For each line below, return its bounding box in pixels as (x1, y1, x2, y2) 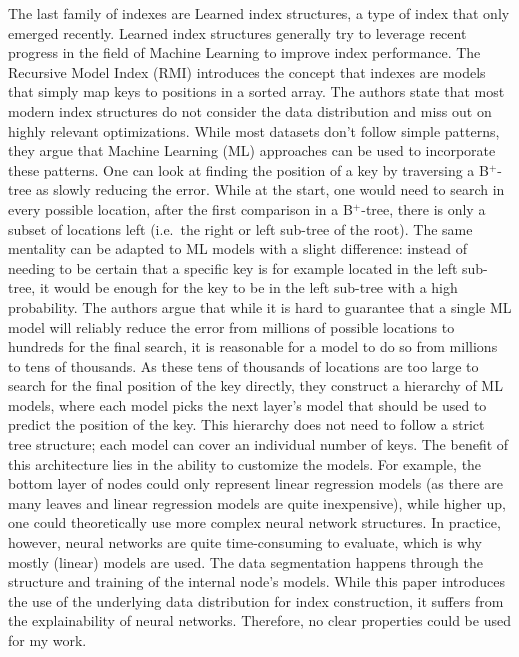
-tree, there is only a (361, 198, 486, 219)
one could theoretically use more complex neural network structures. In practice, (8, 512, 501, 533)
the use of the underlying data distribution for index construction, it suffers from (8, 590, 504, 611)
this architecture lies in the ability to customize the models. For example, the (8, 453, 482, 474)
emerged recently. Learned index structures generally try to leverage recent (8, 22, 467, 43)
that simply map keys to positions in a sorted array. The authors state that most (8, 81, 505, 102)
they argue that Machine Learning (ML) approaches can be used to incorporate (8, 140, 496, 161)
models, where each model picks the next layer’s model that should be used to (8, 394, 487, 415)
